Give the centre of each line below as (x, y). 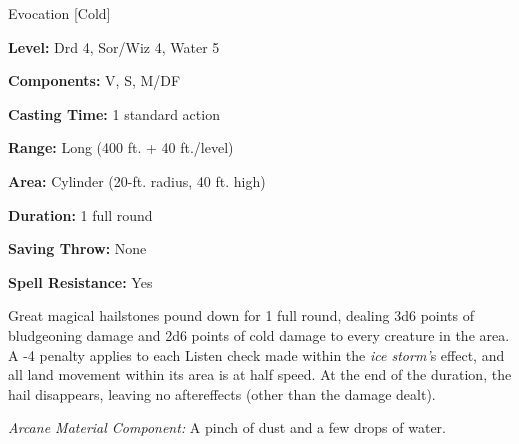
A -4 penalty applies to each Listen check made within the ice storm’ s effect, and (256, 354)
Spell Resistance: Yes (80, 281)
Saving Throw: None (77, 248)
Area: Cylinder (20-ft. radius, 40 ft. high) (137, 180)
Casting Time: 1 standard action (114, 113)
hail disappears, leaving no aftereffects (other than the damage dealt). (222, 393)
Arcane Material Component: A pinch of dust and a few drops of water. (227, 427)
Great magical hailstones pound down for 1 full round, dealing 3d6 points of (241, 315)
